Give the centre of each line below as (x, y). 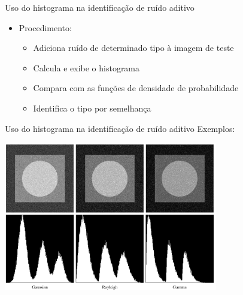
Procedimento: (45, 27)
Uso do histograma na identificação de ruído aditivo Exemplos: (120, 128)
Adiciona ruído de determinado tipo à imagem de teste (133, 48)
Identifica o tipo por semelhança (92, 108)
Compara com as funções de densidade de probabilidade (136, 88)
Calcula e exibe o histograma (86, 67)
